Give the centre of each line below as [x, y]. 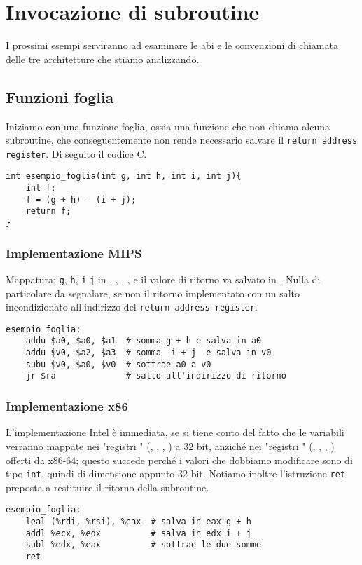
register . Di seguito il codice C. [76, 153]
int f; [41, 188]
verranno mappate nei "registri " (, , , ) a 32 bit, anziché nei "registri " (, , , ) [170, 445]
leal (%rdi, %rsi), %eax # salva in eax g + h [138, 522]
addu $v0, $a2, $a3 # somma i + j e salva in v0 [148, 353]
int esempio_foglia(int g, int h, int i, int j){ [124, 176]
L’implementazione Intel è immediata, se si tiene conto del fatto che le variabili [175, 432]
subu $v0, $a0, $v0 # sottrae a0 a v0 [118, 364]
